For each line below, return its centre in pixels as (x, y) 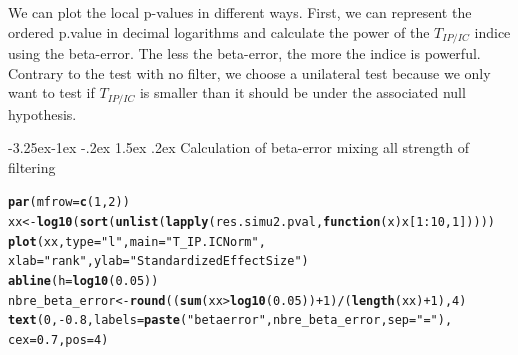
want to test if (51, 92)
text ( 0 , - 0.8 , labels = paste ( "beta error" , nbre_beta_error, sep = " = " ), (230, 320)
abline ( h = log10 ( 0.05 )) (83, 281)
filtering (32, 166)
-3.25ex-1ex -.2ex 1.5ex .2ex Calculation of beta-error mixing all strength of (239, 147)
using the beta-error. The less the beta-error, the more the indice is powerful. (244, 53)
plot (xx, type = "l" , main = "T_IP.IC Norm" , (137, 241)
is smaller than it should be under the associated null (302, 92)
